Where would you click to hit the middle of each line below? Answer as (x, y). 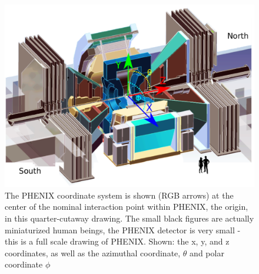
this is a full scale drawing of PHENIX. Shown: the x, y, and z (117, 241)
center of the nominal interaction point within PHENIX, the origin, (127, 207)
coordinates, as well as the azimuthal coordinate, (93, 252)
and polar (207, 252)
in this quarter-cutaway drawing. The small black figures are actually (129, 218)
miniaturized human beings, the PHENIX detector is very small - (123, 230)
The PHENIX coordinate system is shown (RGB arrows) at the (119, 195)
